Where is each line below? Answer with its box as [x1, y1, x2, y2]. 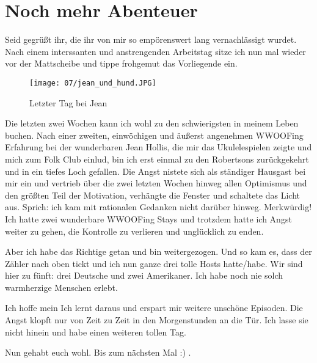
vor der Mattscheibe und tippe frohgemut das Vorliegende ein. [5, 57, 238, 70]
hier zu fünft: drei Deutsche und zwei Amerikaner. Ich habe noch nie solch [5, 269, 283, 282]
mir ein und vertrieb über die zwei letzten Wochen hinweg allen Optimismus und [5, 177, 307, 189]
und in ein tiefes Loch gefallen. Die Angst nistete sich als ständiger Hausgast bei [5, 164, 306, 177]
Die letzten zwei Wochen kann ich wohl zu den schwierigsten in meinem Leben [5, 117, 299, 130]
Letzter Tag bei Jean [29, 96, 107, 109]
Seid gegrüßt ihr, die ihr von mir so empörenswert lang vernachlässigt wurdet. [5, 33, 297, 46]
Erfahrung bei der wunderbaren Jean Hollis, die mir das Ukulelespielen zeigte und [5, 141, 312, 153]
